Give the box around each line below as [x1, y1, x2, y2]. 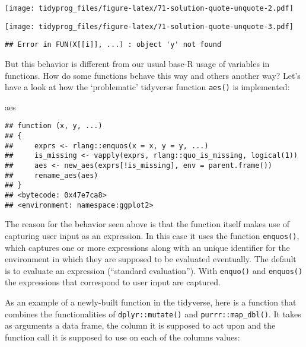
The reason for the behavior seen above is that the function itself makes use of [5, 218, 290, 230]
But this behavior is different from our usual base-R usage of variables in [5, 57, 270, 69]
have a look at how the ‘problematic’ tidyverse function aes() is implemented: [5, 81, 290, 93]
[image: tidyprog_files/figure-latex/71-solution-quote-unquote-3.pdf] [5, 22, 294, 31]
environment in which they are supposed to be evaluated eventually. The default [5, 253, 297, 265]
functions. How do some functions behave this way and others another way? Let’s [5, 69, 301, 81]
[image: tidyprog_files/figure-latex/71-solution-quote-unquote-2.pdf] [5, 4, 294, 12]
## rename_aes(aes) [5, 171, 98, 180]
